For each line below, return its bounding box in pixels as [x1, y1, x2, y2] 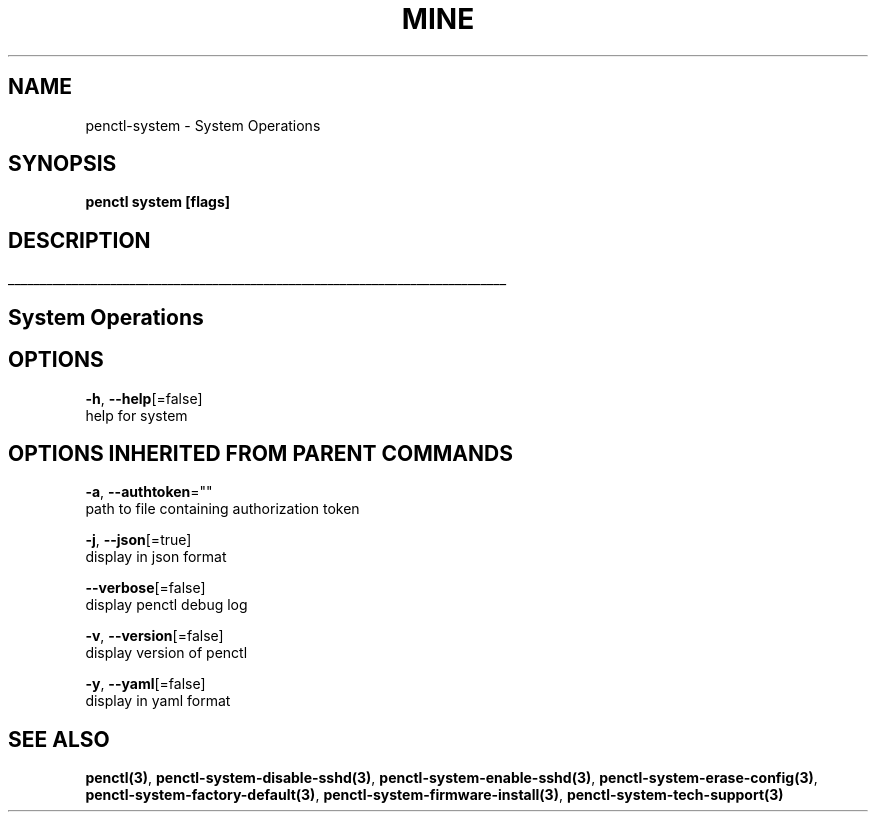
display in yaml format [85, 692, 231, 710]
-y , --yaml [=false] [85, 675, 206, 693]
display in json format [85, 548, 227, 566]
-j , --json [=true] [85, 531, 192, 549]
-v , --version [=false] [85, 627, 224, 645]
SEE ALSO [8, 726, 110, 752]
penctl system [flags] [85, 193, 231, 211]
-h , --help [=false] [85, 389, 203, 407]
